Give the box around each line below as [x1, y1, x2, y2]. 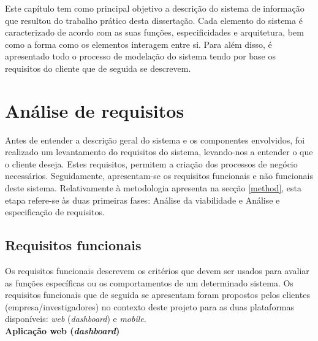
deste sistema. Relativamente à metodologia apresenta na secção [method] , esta [5, 182, 302, 194]
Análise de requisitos [5, 98, 184, 123]
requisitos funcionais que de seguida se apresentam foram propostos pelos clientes [5, 288, 310, 301]
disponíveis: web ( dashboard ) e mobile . [5, 312, 146, 325]
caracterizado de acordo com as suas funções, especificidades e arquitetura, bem [5, 26, 304, 39]
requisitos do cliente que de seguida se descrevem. [5, 61, 191, 74]
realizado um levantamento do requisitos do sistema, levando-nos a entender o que [5, 145, 313, 158]
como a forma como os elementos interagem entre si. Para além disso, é [5, 37, 272, 50]
